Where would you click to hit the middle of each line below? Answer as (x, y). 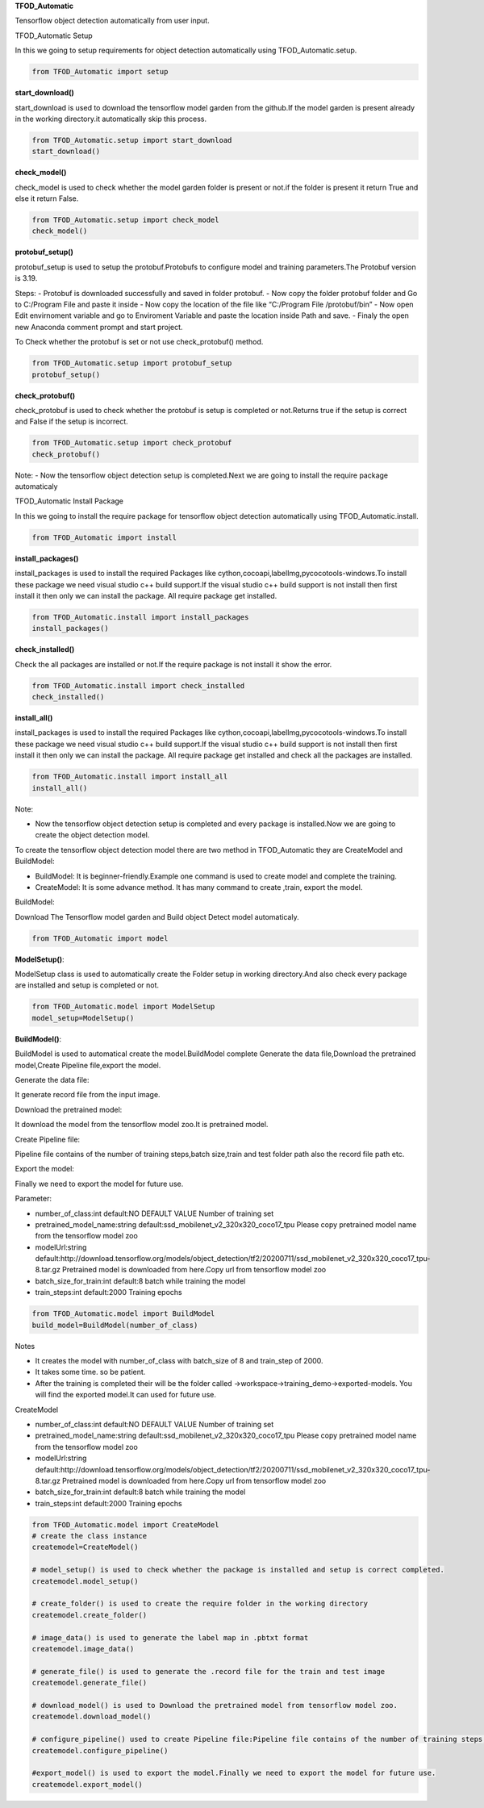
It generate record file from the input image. (88, 1095)
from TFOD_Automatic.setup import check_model (125, 220)
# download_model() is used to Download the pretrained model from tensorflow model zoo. (215, 1705)
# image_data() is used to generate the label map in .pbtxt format (170, 1637)
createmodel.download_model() (92, 1717)
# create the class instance (90, 1536)
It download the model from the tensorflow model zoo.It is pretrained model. (142, 1125)
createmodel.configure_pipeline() (100, 1750)
